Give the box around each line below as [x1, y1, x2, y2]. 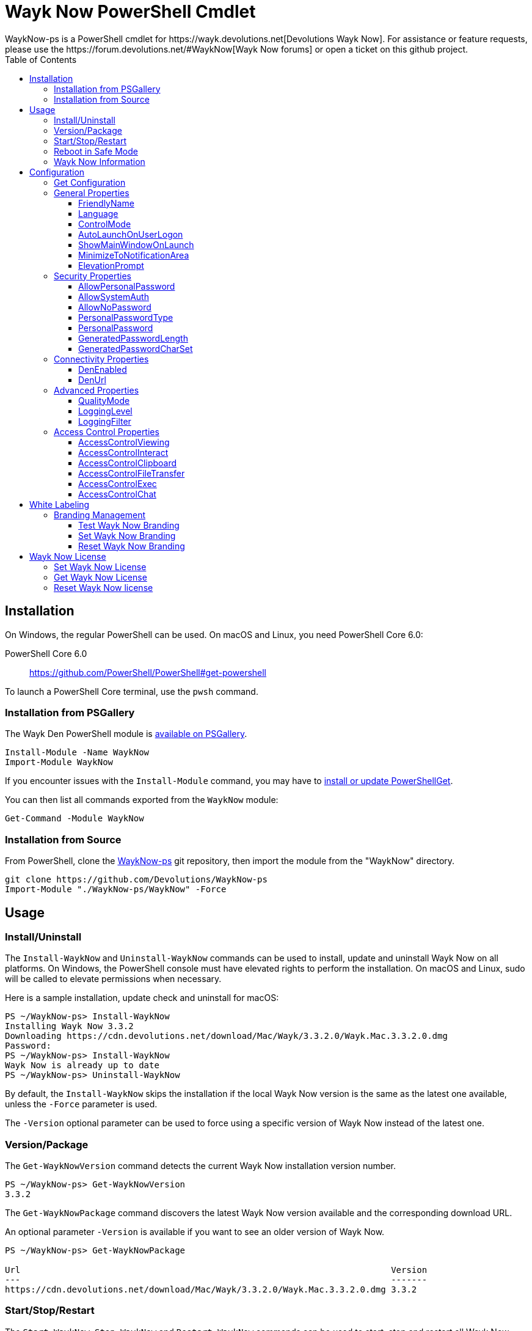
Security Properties [54, 270, 131, 281]
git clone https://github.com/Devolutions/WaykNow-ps [5, 875, 268, 885]
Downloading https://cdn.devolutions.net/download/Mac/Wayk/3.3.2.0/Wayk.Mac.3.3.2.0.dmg [5, 1031, 448, 1041]
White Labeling [29, 499, 90, 510]
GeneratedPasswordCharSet [78, 343, 193, 354]
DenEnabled [78, 364, 127, 375]
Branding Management [54, 509, 145, 520]
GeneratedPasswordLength [78, 332, 188, 343]
